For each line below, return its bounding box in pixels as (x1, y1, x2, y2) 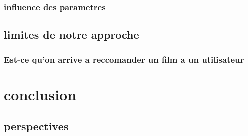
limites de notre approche (4, 27, 139, 42)
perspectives (4, 118, 69, 134)
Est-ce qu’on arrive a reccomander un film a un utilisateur (4, 53, 244, 65)
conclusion (4, 84, 77, 104)
